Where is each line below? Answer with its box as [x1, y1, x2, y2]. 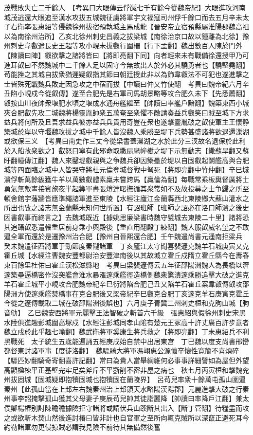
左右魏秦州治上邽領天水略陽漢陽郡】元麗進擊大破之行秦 [72, 383, 249, 394]
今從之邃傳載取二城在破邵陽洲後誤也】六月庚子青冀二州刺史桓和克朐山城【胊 [4, 298, 249, 308]
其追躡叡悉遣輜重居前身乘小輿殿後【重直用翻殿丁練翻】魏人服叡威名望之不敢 [4, 221, 249, 232]
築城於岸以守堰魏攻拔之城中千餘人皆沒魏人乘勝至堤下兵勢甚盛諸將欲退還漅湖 [4, 126, 249, 136]
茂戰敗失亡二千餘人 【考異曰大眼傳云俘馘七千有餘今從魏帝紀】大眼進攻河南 [4, 2, 246, 12]
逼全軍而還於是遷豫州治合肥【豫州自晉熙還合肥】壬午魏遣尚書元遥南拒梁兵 [4, 231, 242, 241]
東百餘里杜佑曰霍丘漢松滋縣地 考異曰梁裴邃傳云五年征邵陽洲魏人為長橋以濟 [4, 260, 249, 270]
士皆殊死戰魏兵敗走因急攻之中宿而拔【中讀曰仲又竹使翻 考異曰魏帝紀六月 [4, 78, 242, 89]
